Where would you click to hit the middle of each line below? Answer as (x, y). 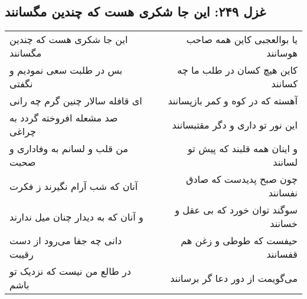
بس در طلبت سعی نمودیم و (66, 70)
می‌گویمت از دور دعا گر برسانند (234, 278)
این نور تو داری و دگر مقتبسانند (235, 124)
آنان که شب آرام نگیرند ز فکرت (74, 186)
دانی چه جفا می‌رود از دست (66, 241)
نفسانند (283, 193)
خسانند (284, 224)
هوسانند (282, 53)
